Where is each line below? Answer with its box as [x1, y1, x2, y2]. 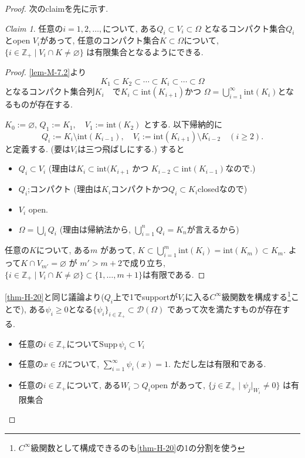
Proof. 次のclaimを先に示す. [5, 2, 109, 14]
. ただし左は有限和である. [168, 358, 266, 370]
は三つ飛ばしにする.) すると [77, 142, 185, 154]
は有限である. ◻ [142, 268, 205, 280]
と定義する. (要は [5, 142, 70, 154]
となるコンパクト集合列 [5, 85, 95, 97]
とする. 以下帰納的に [143, 118, 223, 130]
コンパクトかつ [111, 183, 169, 195]
